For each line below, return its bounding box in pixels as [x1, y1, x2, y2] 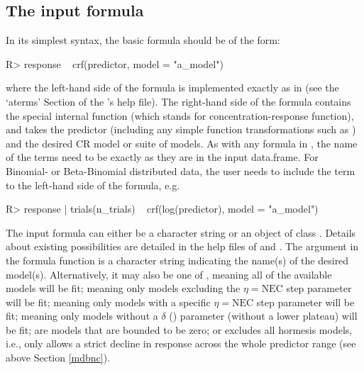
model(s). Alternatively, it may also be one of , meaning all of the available [6, 267, 332, 281]
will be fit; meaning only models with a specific [6, 294, 211, 309]
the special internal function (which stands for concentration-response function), [6, 108, 354, 123]
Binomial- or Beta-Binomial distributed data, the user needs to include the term [6, 163, 355, 178]
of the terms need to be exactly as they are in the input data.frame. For [6, 150, 319, 164]
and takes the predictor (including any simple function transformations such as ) [6, 122, 356, 137]
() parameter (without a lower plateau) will [169, 308, 358, 323]
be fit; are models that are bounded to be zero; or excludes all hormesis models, [6, 322, 353, 337]
